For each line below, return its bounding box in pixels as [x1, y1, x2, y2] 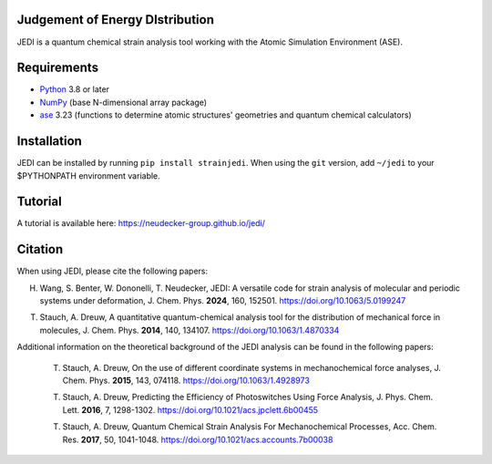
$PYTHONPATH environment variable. [16, 170, 161, 181]
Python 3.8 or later [39, 84, 109, 95]
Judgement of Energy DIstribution [16, 12, 214, 27]
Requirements [16, 60, 99, 76]
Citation [16, 242, 64, 257]
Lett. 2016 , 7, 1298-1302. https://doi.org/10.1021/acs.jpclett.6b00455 [62, 404, 319, 415]
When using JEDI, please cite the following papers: [16, 265, 209, 277]
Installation [16, 133, 82, 150]
